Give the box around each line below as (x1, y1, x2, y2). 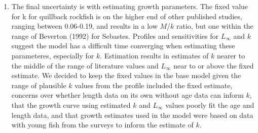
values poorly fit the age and (165, 99, 254, 110)
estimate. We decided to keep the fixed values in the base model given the (11, 70, 241, 81)
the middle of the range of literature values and (11, 60, 159, 71)
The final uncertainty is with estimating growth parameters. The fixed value (11, 1, 248, 11)
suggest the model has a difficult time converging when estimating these (11, 40, 235, 51)
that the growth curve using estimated (11, 99, 131, 110)
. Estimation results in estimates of (100, 50, 209, 60)
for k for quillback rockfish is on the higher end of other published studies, (11, 11, 242, 21)
